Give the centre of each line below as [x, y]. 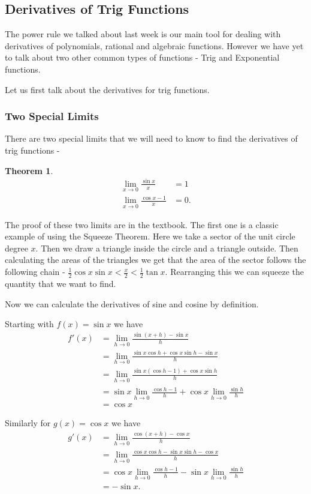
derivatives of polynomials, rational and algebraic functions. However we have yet [154, 45]
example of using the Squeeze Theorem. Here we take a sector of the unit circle [150, 236]
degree [16, 248]
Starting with [29, 324]
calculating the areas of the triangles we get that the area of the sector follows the [155, 260]
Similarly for [28, 423]
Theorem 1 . [29, 170]
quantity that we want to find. [61, 283]
